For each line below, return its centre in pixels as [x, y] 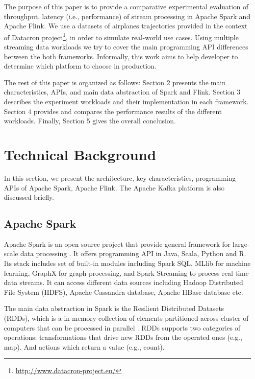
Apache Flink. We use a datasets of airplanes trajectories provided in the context [126, 26]
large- [241, 244]
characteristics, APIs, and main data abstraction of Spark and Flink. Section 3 [122, 92]
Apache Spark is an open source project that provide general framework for [117, 244]
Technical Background [80, 154]
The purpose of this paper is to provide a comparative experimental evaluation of [126, 6]
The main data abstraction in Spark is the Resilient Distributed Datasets [114, 308]
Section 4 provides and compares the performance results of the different [113, 111]
